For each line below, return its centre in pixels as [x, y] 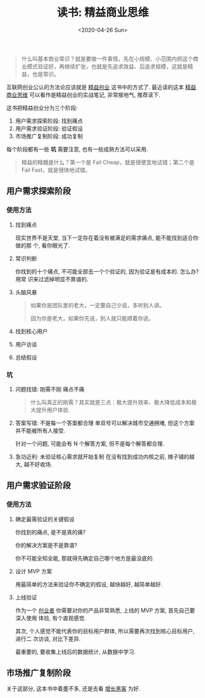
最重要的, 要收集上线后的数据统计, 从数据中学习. [75, 651]
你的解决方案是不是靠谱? [46, 545]
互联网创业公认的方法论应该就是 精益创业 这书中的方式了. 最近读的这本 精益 [101, 87]
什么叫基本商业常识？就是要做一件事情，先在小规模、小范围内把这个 [107, 58]
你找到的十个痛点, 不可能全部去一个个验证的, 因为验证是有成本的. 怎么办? [107, 271]
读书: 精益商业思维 [103, 13]
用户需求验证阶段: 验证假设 [49, 128]
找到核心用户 [31, 331]
